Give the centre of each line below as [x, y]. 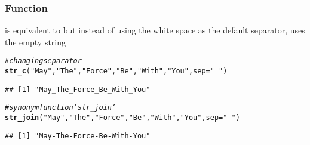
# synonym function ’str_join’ [61, 108]
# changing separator [43, 61]
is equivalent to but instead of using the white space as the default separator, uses [155, 30]
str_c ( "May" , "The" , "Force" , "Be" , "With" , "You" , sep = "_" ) [116, 71]
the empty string [36, 41]
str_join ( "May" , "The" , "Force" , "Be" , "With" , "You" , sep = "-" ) [122, 118]
